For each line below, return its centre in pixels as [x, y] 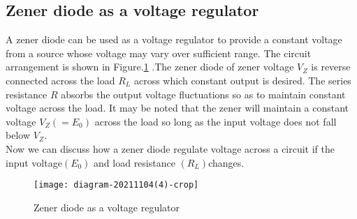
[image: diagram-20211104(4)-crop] [116, 185]
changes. [226, 162]
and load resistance [134, 162]
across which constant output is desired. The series [242, 80]
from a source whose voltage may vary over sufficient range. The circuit [159, 53]
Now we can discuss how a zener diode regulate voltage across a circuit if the [170, 148]
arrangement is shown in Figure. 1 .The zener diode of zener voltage [150, 67]
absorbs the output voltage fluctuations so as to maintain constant [203, 94]
